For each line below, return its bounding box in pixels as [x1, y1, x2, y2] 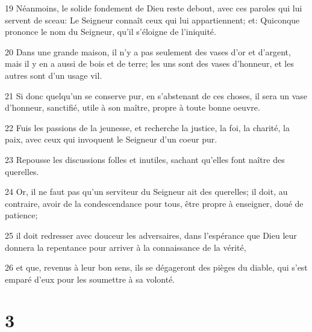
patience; [5, 209, 38, 221]
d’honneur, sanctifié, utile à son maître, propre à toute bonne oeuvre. [5, 101, 260, 114]
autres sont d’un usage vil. [5, 69, 102, 81]
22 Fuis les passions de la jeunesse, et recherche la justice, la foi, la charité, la [5, 121, 290, 134]
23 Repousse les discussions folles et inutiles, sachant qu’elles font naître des [5, 153, 285, 165]
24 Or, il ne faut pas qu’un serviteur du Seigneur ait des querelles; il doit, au [5, 185, 288, 198]
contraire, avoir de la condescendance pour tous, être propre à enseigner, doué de [5, 197, 304, 209]
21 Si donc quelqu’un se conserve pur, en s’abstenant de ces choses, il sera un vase [5, 89, 308, 102]
